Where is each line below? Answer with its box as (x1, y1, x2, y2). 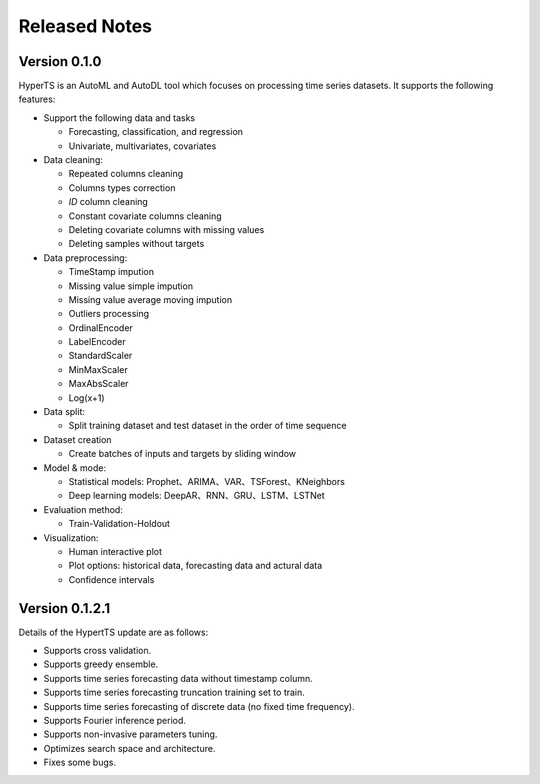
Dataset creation (43, 433, 112, 445)
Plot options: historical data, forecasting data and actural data (68, 560, 323, 572)
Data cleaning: (43, 154, 104, 166)
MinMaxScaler (68, 363, 129, 375)
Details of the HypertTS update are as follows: (18, 626, 209, 638)
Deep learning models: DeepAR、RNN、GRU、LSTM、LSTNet (68, 490, 325, 502)
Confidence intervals (68, 573, 155, 585)
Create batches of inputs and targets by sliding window (68, 448, 297, 460)
